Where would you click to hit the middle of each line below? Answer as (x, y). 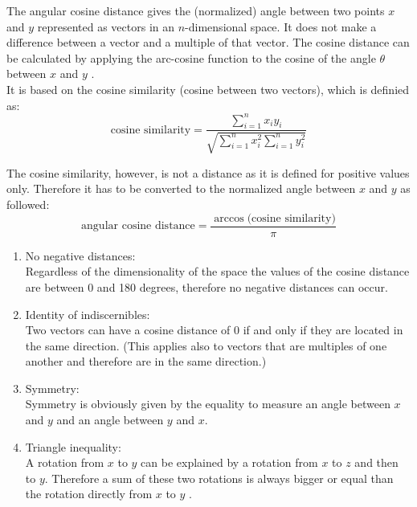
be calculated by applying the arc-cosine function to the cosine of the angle (191, 57)
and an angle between (110, 420)
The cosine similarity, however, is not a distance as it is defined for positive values (208, 172)
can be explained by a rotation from (229, 462)
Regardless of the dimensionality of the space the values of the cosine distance (217, 271)
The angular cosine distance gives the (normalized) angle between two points (196, 10)
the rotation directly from (89, 494)
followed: (28, 204)
